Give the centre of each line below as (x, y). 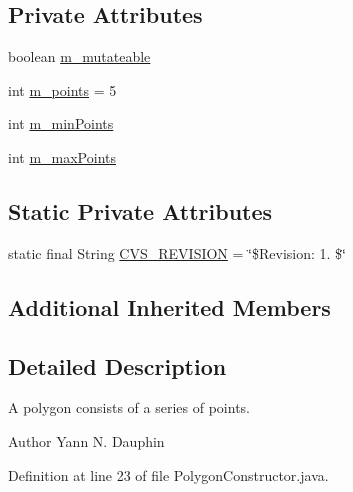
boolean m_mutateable (79, 56)
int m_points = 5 (62, 89)
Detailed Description (117, 365)
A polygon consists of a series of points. (129, 407)
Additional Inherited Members (169, 306)
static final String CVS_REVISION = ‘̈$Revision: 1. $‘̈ (177, 252)
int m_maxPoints (62, 156)
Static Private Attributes (140, 210)
